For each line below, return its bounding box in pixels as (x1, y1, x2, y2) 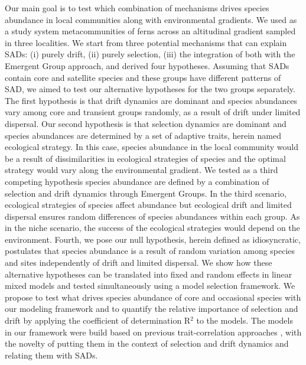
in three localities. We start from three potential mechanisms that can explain (5, 36, 287, 48)
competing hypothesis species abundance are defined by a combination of (5, 175, 269, 187)
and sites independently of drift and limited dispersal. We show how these (5, 256, 272, 269)
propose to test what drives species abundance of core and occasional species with (5, 291, 301, 303)
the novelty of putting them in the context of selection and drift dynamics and (5, 337, 289, 350)
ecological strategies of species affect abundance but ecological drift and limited (5, 198, 292, 211)
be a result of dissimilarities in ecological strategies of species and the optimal (5, 152, 286, 164)
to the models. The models (196, 314, 293, 327)
